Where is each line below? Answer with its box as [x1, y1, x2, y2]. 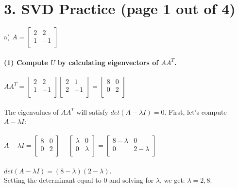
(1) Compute [4, 57, 48, 67]
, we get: [160, 175, 185, 185]
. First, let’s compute [164, 106, 227, 117]
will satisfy [76, 106, 108, 117]
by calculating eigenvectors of [57, 57, 159, 67]
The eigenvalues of [4, 106, 59, 117]
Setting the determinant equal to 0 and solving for [4, 175, 154, 185]
